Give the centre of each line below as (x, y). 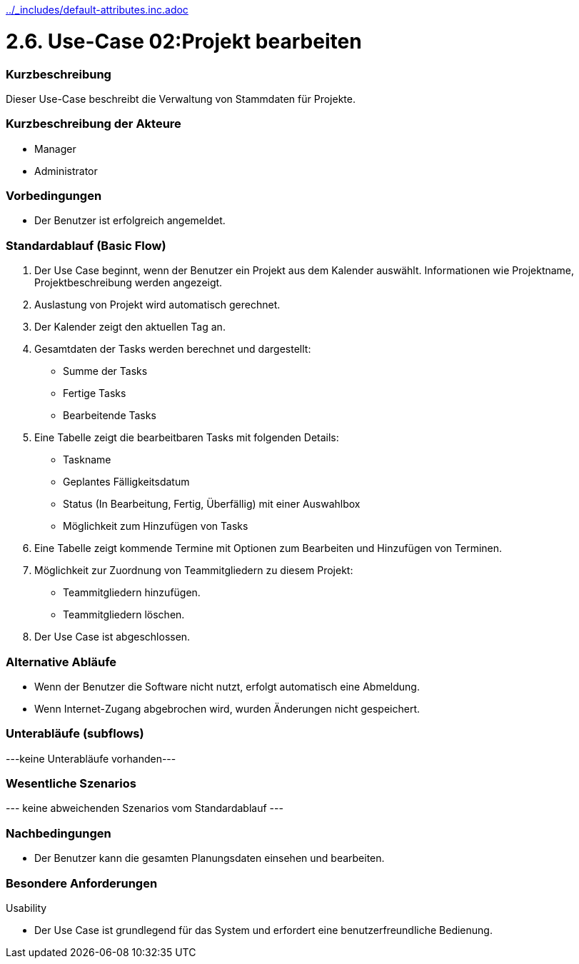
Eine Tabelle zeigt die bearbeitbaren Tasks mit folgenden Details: (187, 438)
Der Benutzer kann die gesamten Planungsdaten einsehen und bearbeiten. (210, 858)
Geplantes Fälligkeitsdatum (126, 482)
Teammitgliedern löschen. (124, 615)
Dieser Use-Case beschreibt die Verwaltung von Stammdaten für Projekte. (181, 99)
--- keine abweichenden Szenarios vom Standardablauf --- (145, 808)
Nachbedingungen (59, 833)
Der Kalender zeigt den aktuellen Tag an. (130, 327)
